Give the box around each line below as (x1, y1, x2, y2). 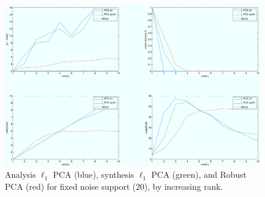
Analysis (5, 168, 36, 181)
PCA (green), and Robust (151, 168, 247, 181)
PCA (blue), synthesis (53, 168, 134, 181)
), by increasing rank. (144, 180, 223, 192)
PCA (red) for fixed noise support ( (5, 180, 136, 192)
